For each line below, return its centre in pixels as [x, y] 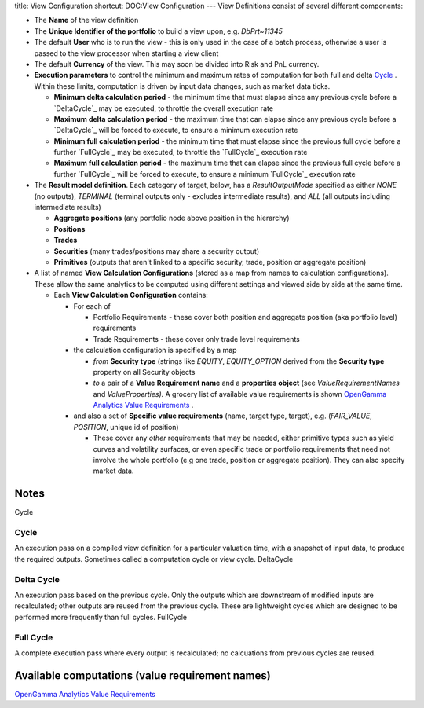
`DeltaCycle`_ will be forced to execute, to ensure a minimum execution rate [176, 130]
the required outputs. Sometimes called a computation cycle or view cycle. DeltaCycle [154, 559]
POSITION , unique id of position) [126, 427]
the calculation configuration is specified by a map [155, 350]
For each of [92, 306]
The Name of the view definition [86, 20]
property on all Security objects [144, 372]
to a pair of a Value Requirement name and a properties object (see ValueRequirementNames [247, 383]
